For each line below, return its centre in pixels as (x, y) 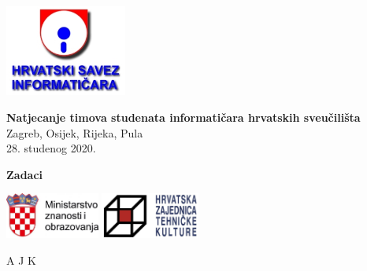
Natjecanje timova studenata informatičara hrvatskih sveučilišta (183, 117)
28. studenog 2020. (51, 148)
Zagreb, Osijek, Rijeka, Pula (75, 132)
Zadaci (25, 174)
